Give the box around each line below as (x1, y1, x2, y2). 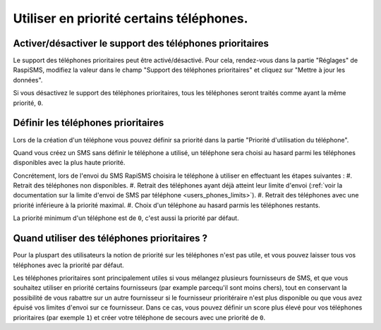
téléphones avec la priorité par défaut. (13, 261, 125, 269)
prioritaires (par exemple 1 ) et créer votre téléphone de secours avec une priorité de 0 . (13, 313, 266, 322)
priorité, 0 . (13, 99, 44, 107)
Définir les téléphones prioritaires (13, 117, 164, 129)
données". (13, 75, 43, 84)
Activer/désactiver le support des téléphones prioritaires (13, 37, 270, 49)
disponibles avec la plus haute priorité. (13, 159, 126, 167)
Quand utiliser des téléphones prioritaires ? (13, 233, 208, 245)
